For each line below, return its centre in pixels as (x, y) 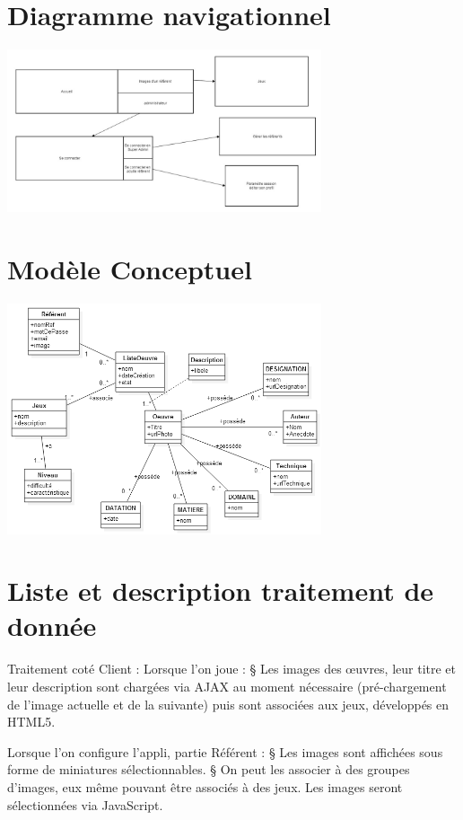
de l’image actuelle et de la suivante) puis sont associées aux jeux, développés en (228, 704)
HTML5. (31, 722)
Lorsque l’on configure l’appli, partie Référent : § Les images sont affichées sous (225, 751)
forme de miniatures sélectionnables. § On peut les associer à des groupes (209, 769)
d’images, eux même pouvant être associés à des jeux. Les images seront (205, 786)
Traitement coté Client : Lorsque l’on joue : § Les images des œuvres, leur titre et (232, 669)
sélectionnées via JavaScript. (85, 804)
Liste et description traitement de (221, 591)
